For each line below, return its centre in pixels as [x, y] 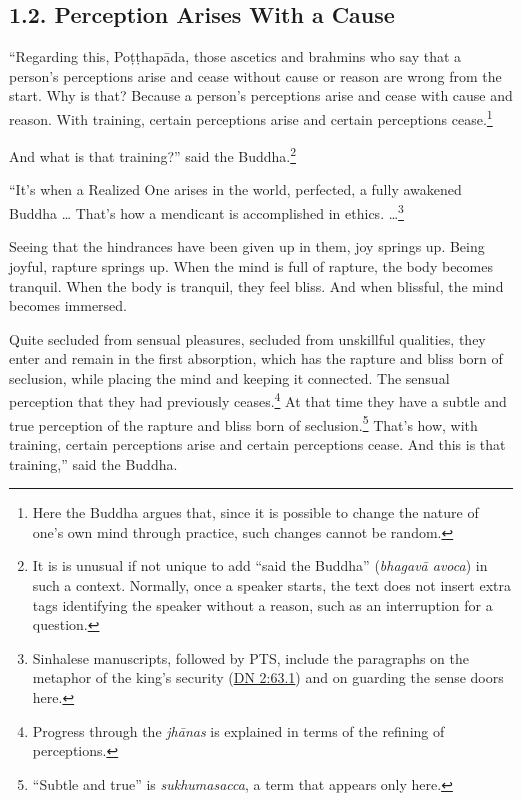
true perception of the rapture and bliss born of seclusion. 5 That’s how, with [243, 423]
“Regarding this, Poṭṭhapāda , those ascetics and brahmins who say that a [235, 56]
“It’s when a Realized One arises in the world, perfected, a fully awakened [235, 189]
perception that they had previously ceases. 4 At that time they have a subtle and [258, 400]
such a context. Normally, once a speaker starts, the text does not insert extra [271, 584]
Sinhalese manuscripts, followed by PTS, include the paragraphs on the [251, 657]
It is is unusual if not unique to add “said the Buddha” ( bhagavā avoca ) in [260, 565]
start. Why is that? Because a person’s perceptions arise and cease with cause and [261, 95]
